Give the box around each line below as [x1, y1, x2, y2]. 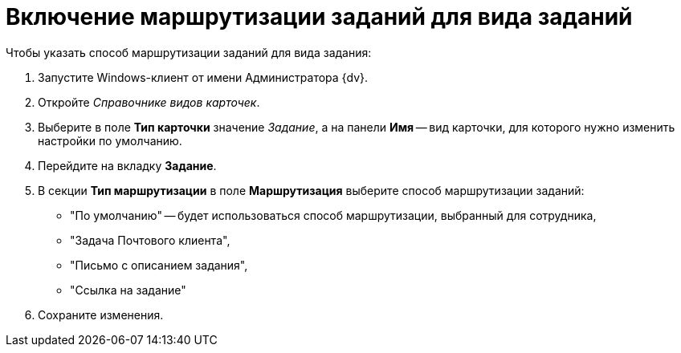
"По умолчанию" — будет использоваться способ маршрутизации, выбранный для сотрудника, [70, 208, 597, 222]
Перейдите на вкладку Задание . [38, 158, 217, 172]
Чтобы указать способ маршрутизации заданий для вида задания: [6, 45, 372, 59]
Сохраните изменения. [38, 307, 164, 322]
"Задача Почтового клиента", [70, 233, 230, 247]
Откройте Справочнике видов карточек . [38, 95, 260, 109]
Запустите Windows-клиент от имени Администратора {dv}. [38, 70, 369, 84]
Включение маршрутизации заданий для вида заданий [6, 3, 633, 30]
